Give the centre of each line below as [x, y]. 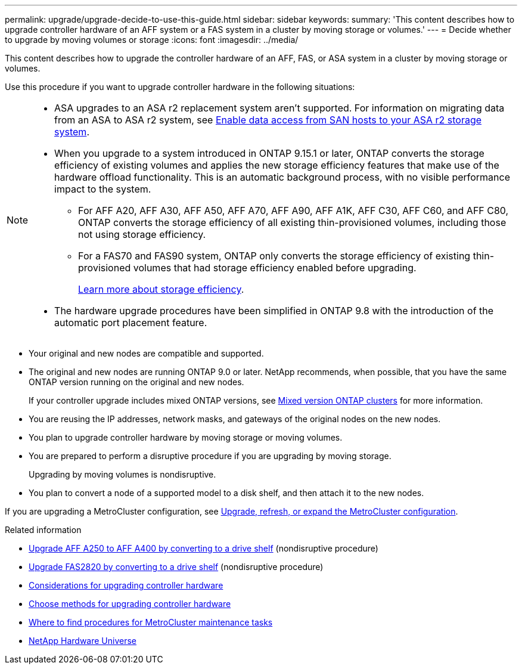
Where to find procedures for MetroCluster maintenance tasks [151, 622]
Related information [43, 530]
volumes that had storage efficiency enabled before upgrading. [275, 268]
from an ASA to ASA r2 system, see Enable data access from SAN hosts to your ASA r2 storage [268, 120]
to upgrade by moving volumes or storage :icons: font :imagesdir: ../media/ [152, 40]
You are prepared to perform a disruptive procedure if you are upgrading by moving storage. [210, 456]
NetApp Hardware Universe [83, 641]
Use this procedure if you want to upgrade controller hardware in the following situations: [180, 87]
